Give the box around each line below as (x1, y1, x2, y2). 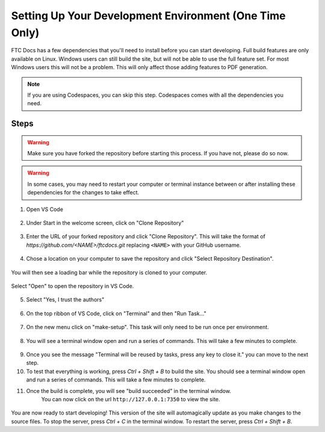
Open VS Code (26, 205, 63, 213)
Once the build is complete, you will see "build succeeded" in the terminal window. (26, 387, 232, 394)
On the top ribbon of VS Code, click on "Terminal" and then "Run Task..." (26, 310, 207, 317)
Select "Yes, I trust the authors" (26, 296, 105, 303)
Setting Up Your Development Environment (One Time (11, 9, 286, 22)
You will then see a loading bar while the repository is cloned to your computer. (11, 268, 208, 276)
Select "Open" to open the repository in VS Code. (11, 283, 134, 289)
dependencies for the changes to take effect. (27, 189, 140, 196)
